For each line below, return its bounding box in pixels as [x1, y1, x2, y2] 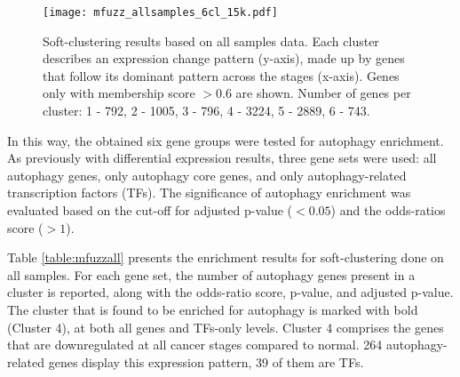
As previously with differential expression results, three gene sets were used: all [7, 148, 437, 167]
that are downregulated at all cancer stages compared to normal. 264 [7, 335, 383, 354]
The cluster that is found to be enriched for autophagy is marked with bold [7, 300, 418, 318]
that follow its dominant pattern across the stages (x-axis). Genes [43, 66, 400, 84]
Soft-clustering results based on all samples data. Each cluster [43, 31, 379, 50]
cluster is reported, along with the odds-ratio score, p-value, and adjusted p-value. [7, 283, 454, 301]
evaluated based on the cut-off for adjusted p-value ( [7, 201, 293, 219]
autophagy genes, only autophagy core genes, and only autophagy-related [7, 165, 407, 184]
